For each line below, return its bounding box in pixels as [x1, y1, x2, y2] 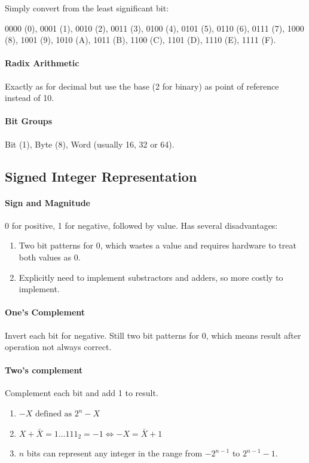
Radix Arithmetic [5, 57, 79, 69]
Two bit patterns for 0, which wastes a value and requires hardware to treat [19, 239, 296, 252]
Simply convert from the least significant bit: [5, 2, 169, 14]
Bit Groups [5, 115, 53, 127]
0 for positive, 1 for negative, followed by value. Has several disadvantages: [5, 219, 278, 231]
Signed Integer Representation [5, 167, 197, 185]
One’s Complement [5, 306, 85, 318]
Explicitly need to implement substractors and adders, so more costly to [19, 271, 283, 283]
